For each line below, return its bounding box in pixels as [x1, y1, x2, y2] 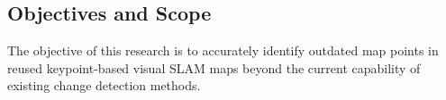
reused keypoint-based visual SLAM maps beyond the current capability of [7, 58, 421, 77]
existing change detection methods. [7, 76, 201, 95]
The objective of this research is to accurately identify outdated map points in [7, 41, 439, 60]
